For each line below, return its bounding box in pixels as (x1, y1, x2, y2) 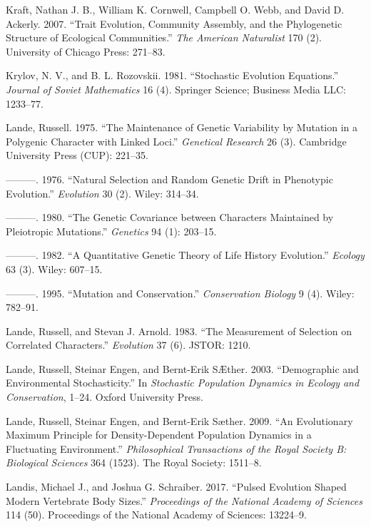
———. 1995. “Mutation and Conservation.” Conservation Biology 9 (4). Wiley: (6, 285, 355, 300)
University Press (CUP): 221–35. (6, 148, 148, 163)
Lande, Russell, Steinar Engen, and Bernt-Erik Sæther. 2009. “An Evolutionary (6, 413, 353, 428)
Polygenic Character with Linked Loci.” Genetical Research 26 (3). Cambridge (6, 133, 347, 148)
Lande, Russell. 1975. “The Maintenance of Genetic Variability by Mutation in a (6, 120, 358, 135)
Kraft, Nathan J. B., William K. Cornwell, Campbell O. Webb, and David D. (6, 2, 345, 16)
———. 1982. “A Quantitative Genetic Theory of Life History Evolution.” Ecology (6, 247, 365, 262)
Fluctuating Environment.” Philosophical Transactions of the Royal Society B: (6, 441, 347, 456)
